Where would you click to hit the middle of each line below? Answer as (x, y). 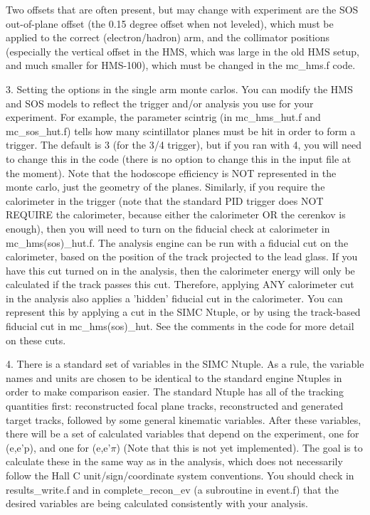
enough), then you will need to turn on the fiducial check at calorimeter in (168, 228)
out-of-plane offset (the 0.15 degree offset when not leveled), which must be (170, 23)
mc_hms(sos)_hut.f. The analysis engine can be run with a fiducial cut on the (177, 242)
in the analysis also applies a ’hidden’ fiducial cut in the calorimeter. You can (174, 298)
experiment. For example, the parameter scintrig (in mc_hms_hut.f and (163, 117)
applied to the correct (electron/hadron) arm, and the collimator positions (168, 37)
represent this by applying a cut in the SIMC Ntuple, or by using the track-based (183, 312)
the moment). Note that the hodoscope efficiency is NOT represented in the (171, 172)
